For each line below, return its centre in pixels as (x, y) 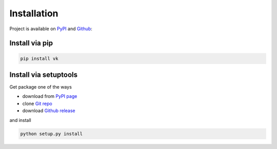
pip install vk (39, 58)
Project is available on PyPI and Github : (51, 29)
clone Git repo (37, 103)
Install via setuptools (44, 74)
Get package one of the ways (41, 87)
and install (20, 120)
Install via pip (31, 43)
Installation (34, 13)
